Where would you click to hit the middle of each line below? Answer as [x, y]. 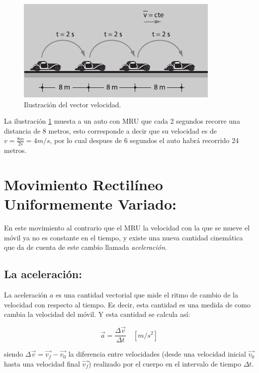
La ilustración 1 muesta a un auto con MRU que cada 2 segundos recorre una [122, 121]
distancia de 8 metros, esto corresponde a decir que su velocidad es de [110, 130]
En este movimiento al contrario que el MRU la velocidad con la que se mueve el [127, 228]
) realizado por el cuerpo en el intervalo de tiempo [165, 363]
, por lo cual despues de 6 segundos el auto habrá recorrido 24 [144, 140]
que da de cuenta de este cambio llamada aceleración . [86, 247]
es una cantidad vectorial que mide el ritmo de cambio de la [147, 295]
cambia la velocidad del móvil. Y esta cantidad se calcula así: [97, 314]
